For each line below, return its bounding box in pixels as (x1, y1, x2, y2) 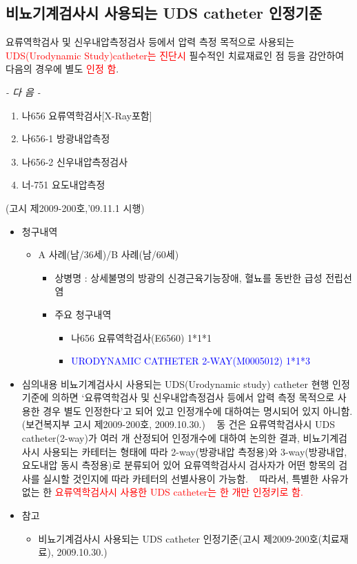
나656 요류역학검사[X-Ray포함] (21, 108, 152, 122)
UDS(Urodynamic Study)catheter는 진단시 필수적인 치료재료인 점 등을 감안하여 (6, 48, 345, 62)
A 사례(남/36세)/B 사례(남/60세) (38, 247, 179, 262)
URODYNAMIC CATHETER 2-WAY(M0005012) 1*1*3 (71, 353, 310, 368)
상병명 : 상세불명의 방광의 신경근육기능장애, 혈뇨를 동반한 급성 (54, 270, 323, 284)
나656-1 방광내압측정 (21, 131, 110, 146)
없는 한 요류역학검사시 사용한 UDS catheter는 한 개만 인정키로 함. (21, 485, 303, 499)
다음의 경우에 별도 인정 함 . (6, 61, 119, 76)
